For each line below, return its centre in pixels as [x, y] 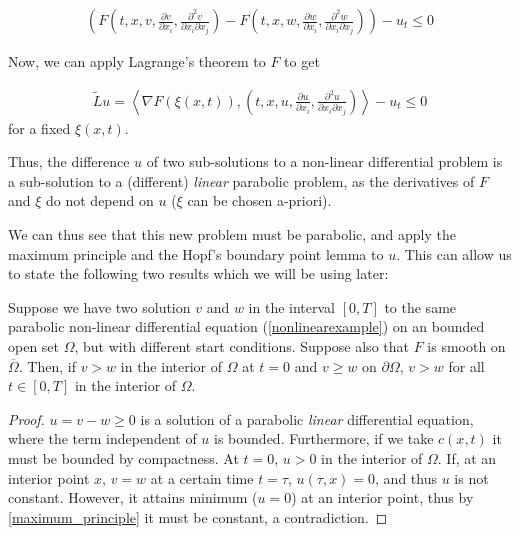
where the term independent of [102, 438]
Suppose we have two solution [99, 306]
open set [34, 346]
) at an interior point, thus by [382, 497]
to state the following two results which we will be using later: [198, 273]
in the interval [291, 306]
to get [302, 61]
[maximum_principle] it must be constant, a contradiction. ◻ [198, 516]
